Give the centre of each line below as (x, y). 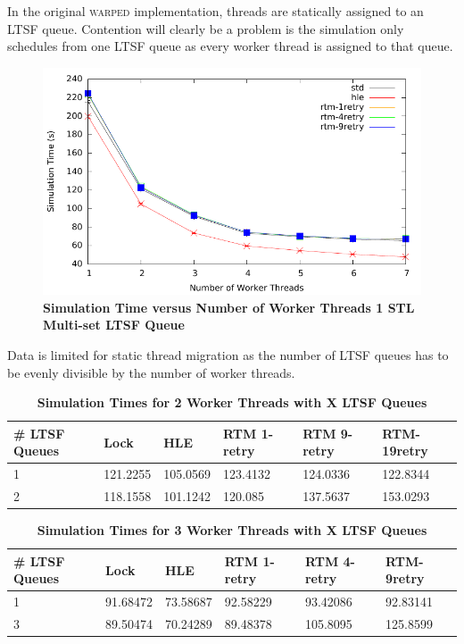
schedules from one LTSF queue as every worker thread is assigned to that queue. (230, 46)
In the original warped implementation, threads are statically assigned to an (215, 11)
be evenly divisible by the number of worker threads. (151, 372)
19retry (405, 451)
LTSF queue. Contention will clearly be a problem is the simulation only (206, 28)
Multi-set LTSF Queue (114, 325)
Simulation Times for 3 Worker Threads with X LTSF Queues (232, 530)
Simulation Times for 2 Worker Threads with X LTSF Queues (232, 402)
